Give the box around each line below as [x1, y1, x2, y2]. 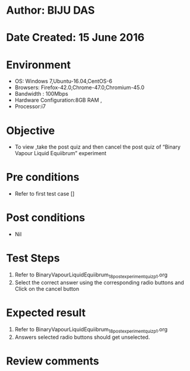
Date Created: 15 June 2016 [6, 31, 145, 45]
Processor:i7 [14, 103, 46, 110]
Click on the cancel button [14, 285, 80, 292]
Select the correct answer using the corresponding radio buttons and [14, 279, 184, 286]
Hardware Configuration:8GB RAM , [14, 96, 102, 104]
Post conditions [6, 211, 85, 225]
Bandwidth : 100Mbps [14, 90, 68, 98]
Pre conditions [6, 171, 80, 184]
